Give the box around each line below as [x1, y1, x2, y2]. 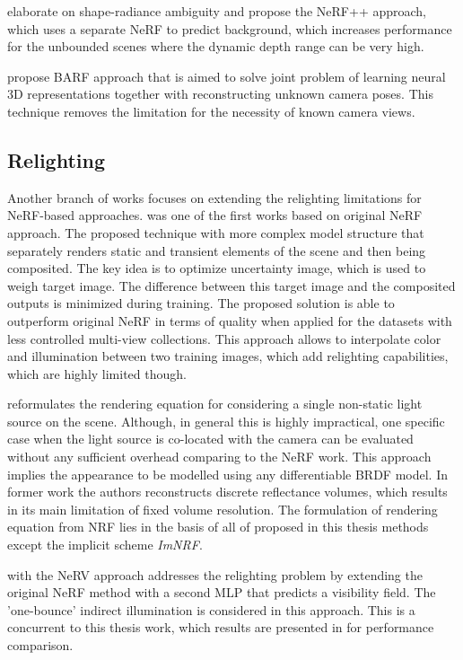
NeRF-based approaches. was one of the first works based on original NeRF [7, 206, 423, 224]
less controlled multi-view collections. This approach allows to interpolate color [7, 329, 441, 348]
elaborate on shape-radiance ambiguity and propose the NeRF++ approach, [7, 2, 427, 20]
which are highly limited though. [7, 364, 187, 383]
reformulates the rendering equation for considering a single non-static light [7, 394, 423, 413]
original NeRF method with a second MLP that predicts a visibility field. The [7, 583, 436, 602]
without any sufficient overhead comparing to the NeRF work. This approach [7, 447, 432, 466]
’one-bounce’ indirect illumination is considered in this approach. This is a [7, 600, 415, 619]
